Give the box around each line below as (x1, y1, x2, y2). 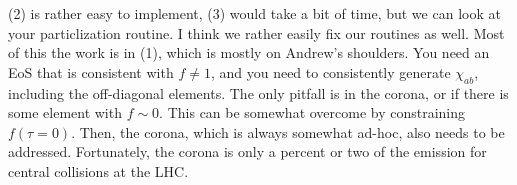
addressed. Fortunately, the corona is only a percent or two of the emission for (8, 141, 487, 162)
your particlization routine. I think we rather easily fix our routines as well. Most (8, 22, 505, 43)
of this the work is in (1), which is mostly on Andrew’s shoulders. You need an (8, 42, 490, 63)
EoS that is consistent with (8, 61, 174, 82)
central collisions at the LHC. (8, 160, 189, 181)
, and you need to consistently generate (210, 61, 451, 82)
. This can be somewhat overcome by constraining (159, 102, 466, 123)
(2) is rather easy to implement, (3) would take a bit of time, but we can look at (8, 3, 501, 23)
